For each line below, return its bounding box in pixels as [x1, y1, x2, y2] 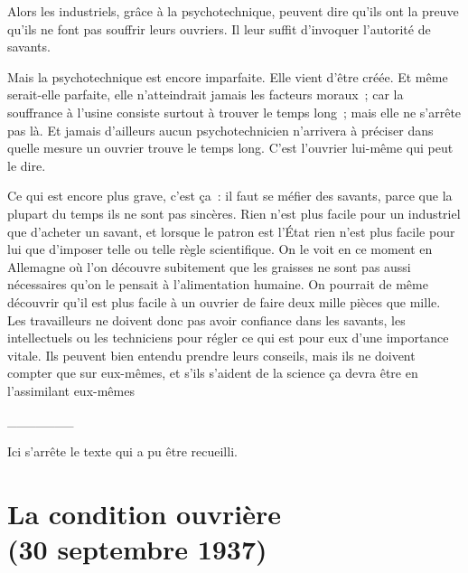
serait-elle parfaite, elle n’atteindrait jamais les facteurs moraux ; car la [7, 85, 404, 104]
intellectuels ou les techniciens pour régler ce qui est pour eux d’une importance [7, 328, 449, 347]
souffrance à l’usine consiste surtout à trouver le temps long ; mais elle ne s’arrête [7, 102, 462, 121]
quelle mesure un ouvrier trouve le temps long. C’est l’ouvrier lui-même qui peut [7, 138, 454, 157]
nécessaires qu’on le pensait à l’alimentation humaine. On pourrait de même [7, 275, 428, 294]
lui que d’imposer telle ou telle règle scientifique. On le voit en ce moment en [7, 240, 433, 258]
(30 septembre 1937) [7, 531, 267, 568]
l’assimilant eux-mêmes [7, 380, 135, 399]
